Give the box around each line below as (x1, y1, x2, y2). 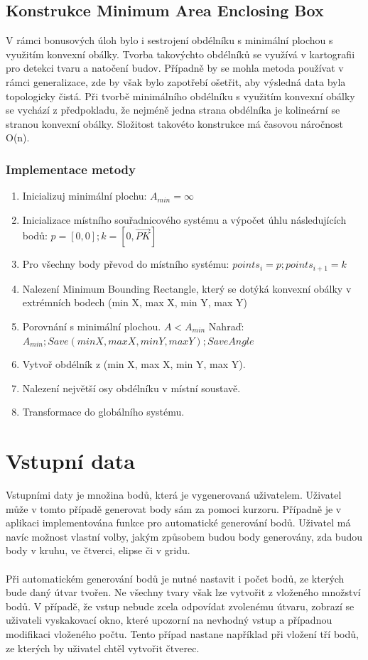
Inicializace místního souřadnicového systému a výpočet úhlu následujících (22, 212, 347, 227)
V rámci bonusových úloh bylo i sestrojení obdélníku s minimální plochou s (6, 33, 333, 48)
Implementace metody (6, 160, 136, 178)
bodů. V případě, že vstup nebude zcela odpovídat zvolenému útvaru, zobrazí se (6, 598, 355, 613)
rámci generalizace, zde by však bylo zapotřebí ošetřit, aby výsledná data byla (6, 74, 346, 89)
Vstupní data (6, 446, 135, 475)
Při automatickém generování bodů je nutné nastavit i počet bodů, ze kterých (6, 570, 345, 585)
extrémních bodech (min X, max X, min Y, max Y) (22, 295, 247, 310)
